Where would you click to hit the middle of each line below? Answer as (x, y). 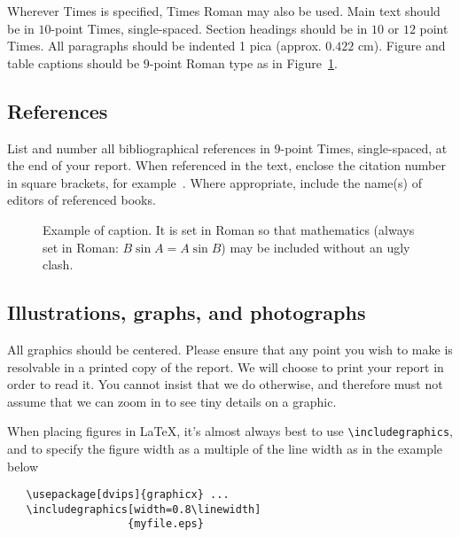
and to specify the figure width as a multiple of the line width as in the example (225, 448)
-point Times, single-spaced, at (364, 148)
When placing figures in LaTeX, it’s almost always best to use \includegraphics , (230, 431)
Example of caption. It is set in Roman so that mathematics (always (229, 229)
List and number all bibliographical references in (139, 148)
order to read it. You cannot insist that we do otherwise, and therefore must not (225, 384)
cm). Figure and (402, 46)
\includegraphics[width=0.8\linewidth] (144, 509)
